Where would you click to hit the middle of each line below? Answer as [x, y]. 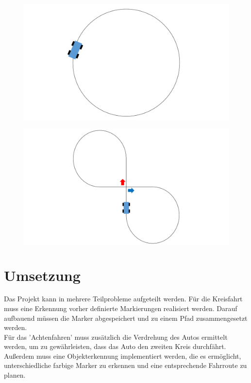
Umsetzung [42, 275]
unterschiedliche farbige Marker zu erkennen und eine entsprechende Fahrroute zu [125, 365]
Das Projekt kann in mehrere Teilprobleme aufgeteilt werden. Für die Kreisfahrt [123, 299]
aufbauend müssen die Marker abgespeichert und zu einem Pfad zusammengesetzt [126, 318]
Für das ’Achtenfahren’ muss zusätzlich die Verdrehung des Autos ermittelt [116, 337]
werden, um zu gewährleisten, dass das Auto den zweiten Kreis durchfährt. [115, 346]
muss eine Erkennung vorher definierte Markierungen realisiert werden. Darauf [121, 308]
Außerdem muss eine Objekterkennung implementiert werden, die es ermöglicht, [123, 356]
